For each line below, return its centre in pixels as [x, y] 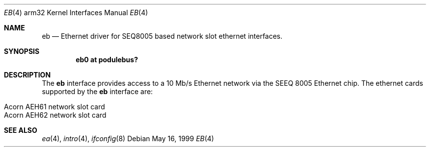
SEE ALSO [21, 130]
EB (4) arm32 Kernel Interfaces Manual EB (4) [76, 13]
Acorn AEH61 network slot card [54, 107]
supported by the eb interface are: [97, 91]
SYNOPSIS [22, 51]
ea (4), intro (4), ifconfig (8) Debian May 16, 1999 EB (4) [128, 138]
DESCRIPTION [27, 75]
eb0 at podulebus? [107, 60]
